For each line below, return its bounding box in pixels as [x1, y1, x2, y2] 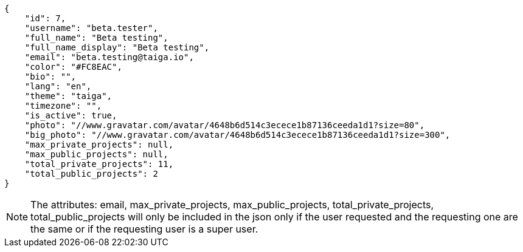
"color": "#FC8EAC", [24, 62, 122, 72]
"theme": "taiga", [24, 91, 113, 101]
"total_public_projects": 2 [24, 169, 158, 179]
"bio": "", [24, 72, 77, 81]
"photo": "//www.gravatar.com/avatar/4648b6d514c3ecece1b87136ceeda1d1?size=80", [24, 120, 425, 130]
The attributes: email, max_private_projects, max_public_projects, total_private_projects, [30, 199, 434, 211]
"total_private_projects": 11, [24, 159, 174, 169]
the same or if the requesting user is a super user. [30, 223, 258, 235]
